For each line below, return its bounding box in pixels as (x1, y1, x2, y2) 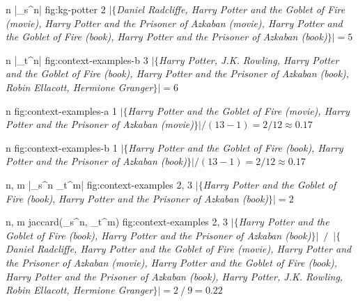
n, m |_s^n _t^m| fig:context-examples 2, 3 (6, 177, 193, 191)
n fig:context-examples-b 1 (6, 140, 118, 154)
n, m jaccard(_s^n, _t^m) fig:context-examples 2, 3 (6, 214, 228, 229)
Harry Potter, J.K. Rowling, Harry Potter (159, 52, 339, 67)
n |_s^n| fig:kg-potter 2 (6, 2, 106, 16)
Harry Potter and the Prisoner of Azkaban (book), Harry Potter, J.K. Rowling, (6, 269, 343, 283)
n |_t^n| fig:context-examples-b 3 (6, 52, 148, 67)
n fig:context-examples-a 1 (6, 103, 117, 118)
